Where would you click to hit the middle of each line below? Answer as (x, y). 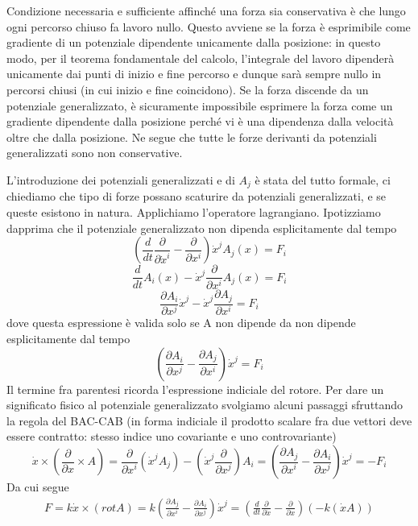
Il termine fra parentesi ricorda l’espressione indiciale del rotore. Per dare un (195, 389)
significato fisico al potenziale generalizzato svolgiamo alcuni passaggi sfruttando (205, 405)
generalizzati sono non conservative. (95, 153)
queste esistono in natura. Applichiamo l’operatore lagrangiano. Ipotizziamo (194, 211)
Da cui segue (38, 487)
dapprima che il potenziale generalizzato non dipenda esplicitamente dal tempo (202, 228)
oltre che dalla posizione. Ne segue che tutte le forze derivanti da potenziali (192, 137)
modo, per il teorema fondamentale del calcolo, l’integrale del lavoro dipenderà (201, 58)
